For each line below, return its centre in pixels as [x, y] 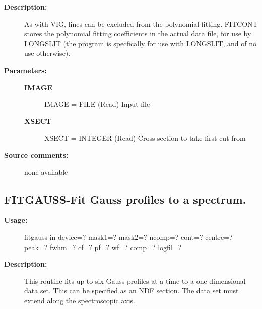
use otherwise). [47, 53]
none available [46, 172]
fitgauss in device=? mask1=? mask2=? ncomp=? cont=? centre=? [128, 237]
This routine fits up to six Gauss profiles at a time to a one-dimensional [135, 281]
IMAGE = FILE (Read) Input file [97, 104]
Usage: [16, 220]
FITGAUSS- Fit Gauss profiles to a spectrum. [125, 199]
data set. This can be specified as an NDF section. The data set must [132, 291]
